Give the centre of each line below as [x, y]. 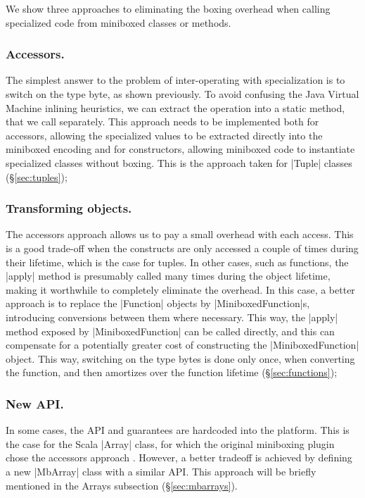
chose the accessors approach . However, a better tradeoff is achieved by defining [179, 457]
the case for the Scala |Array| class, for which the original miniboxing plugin [170, 443]
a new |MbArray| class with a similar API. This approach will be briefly [161, 471]
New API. [35, 403]
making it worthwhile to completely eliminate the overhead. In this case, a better [180, 289]
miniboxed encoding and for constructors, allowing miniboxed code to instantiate [180, 149]
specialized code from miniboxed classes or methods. [119, 22]
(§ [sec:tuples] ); [37, 176]
